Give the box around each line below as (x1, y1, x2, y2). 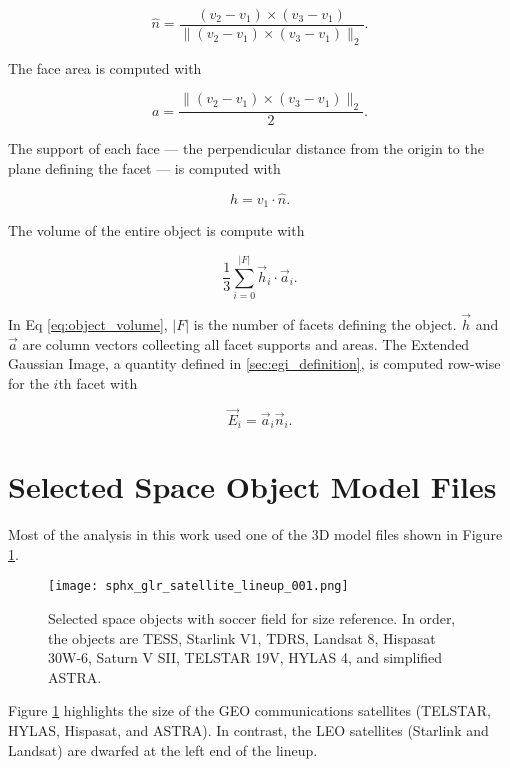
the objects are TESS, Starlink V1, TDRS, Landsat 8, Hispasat (48, 627, 436, 648)
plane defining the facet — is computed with (8, 157, 281, 178)
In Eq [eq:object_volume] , (8, 314, 168, 335)
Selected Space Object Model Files (8, 466, 497, 507)
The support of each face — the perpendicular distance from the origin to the (8, 138, 484, 159)
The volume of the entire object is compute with (8, 220, 305, 241)
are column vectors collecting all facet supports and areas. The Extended (22, 333, 470, 354)
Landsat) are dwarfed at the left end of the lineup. (8, 739, 318, 760)
